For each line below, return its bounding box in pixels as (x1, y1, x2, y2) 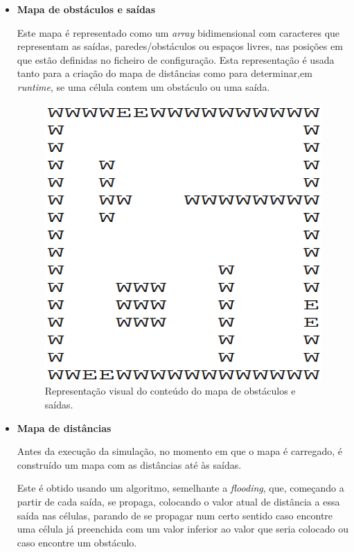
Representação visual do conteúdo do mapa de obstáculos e (44, 383, 296, 398)
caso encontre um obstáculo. (17, 535, 137, 549)
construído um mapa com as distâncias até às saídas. (17, 457, 242, 472)
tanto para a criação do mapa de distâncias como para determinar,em (17, 66, 312, 80)
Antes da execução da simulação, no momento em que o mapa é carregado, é (17, 444, 342, 458)
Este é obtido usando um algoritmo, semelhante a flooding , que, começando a (17, 481, 344, 495)
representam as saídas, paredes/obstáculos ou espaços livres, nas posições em (17, 39, 343, 53)
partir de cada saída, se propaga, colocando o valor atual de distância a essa (17, 494, 340, 508)
